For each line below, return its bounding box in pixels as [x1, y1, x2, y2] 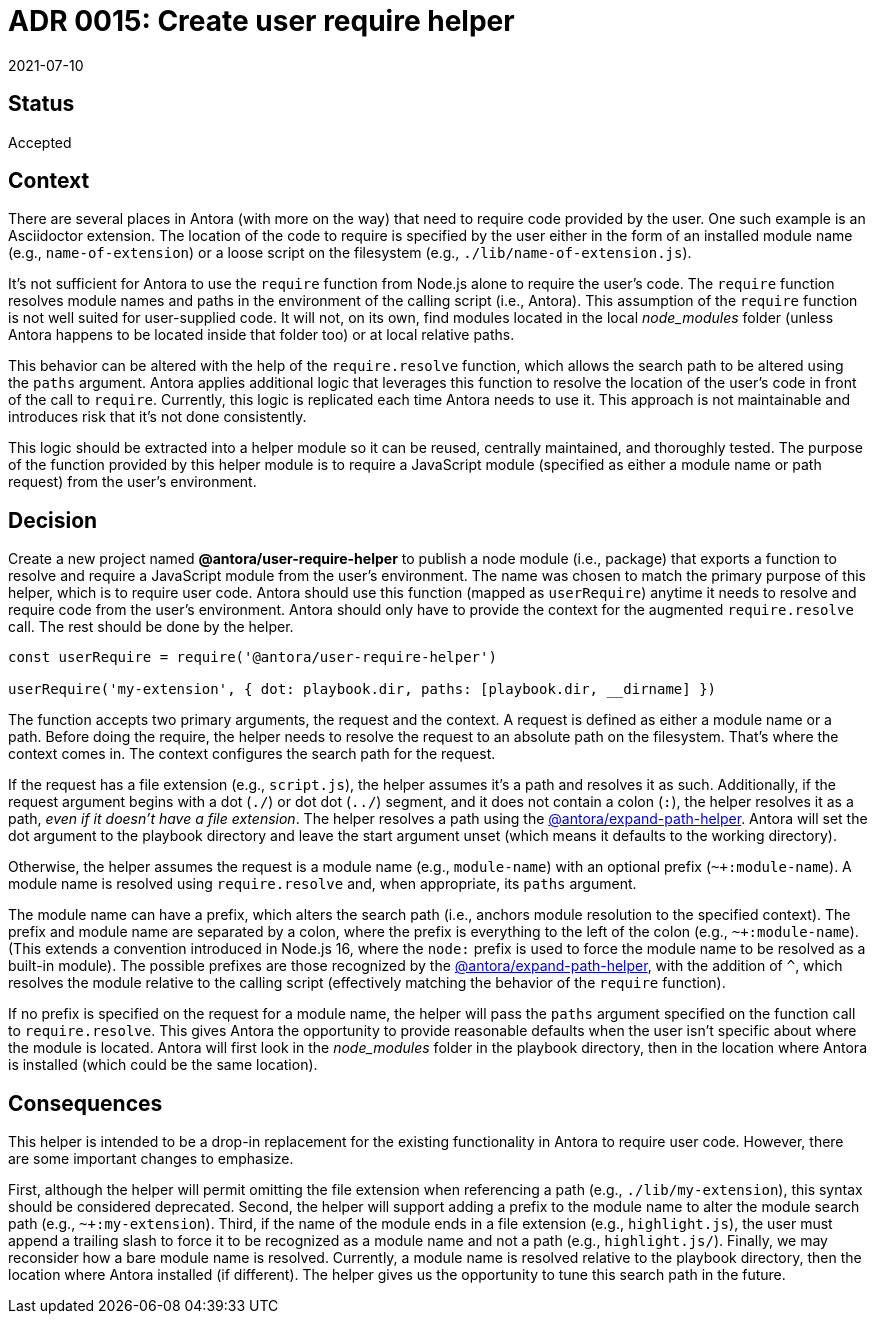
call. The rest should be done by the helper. [8, 618, 294, 636]
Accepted [8, 133, 72, 151]
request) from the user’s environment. [8, 473, 257, 491]
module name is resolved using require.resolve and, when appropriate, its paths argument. [8, 875, 637, 893]
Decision [8, 507, 98, 533]
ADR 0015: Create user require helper [8, 4, 515, 38]
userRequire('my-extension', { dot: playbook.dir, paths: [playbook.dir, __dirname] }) [8, 681, 717, 698]
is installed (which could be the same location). [8, 1056, 318, 1074]
